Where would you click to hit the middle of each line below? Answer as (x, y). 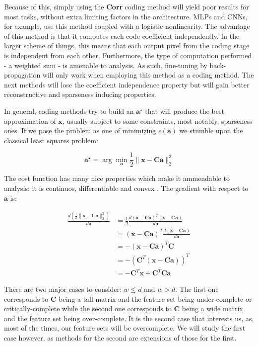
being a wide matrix (212, 308)
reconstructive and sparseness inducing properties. (80, 94)
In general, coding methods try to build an (69, 111)
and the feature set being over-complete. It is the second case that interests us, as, (129, 318)
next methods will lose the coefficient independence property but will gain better (127, 84)
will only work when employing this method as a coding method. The (148, 75)
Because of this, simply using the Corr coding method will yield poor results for (127, 6)
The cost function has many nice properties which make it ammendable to (117, 178)
